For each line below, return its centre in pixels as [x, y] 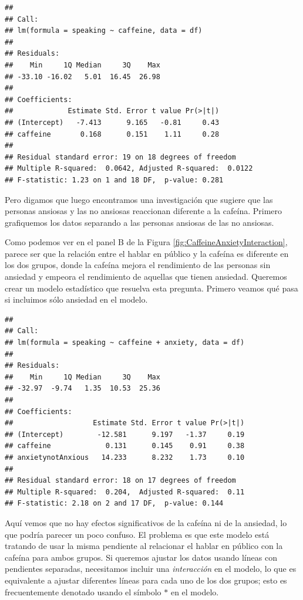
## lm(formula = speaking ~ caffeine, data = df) [104, 31]
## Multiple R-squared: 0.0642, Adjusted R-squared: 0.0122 [129, 169]
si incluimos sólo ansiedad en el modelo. [76, 299]
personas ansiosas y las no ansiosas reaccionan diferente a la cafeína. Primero [143, 211]
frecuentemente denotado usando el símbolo [83, 591]
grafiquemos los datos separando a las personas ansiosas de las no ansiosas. [139, 222]
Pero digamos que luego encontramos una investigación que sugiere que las [139, 199]
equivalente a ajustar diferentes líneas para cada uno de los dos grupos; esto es [146, 580]
